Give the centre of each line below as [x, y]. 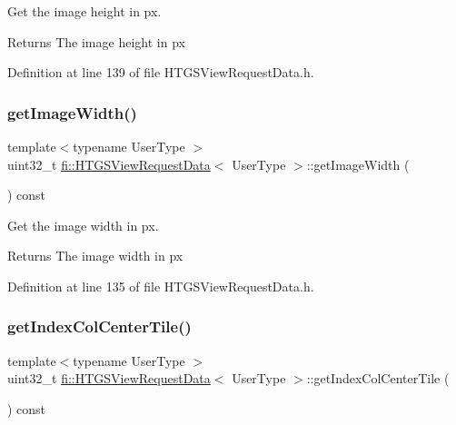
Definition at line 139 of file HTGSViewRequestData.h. [161, 72]
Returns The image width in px [95, 256]
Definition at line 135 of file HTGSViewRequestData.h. [161, 286]
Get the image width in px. [83, 225]
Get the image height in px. [84, 11]
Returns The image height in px [96, 41]
